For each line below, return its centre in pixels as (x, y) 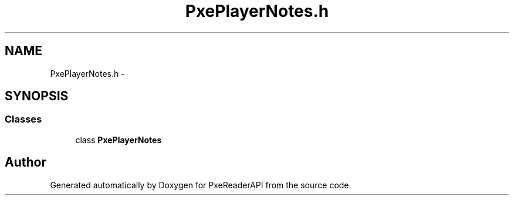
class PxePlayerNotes (119, 140)
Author (26, 162)
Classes (23, 119)
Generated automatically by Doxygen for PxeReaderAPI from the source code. (201, 185)
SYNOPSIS (37, 96)
